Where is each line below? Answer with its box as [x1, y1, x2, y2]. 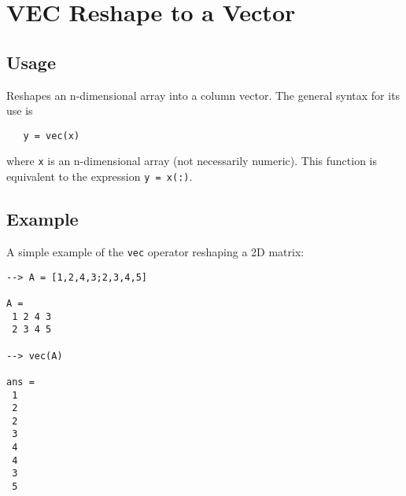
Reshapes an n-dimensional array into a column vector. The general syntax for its [6, 86, 400, 103]
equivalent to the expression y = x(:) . [6, 168, 193, 185]
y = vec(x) [23, 130, 80, 141]
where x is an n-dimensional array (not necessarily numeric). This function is [6, 152, 378, 169]
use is [6, 102, 33, 119]
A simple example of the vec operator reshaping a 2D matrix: [6, 243, 304, 259]
